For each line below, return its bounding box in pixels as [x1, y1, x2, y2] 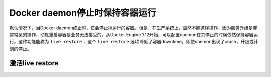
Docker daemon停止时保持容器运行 [9, 7, 156, 18]
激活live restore [9, 59, 59, 67]
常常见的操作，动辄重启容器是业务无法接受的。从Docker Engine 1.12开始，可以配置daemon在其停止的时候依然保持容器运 [9, 31, 258, 37]
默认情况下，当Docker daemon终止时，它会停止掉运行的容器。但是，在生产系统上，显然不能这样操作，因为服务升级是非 [9, 25, 258, 31]
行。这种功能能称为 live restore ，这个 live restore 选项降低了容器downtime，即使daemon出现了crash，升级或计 [9, 39, 258, 45]
